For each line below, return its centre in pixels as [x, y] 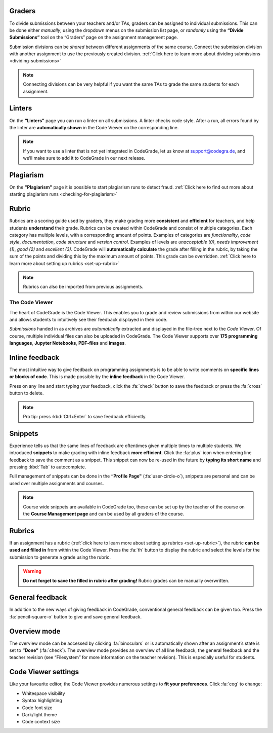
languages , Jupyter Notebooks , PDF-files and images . [68, 343]
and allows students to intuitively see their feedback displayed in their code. [88, 319]
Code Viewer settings [44, 672]
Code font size [37, 708]
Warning [32, 571]
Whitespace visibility [43, 693]
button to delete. [27, 393]
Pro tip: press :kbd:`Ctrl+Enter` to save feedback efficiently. [85, 416]
